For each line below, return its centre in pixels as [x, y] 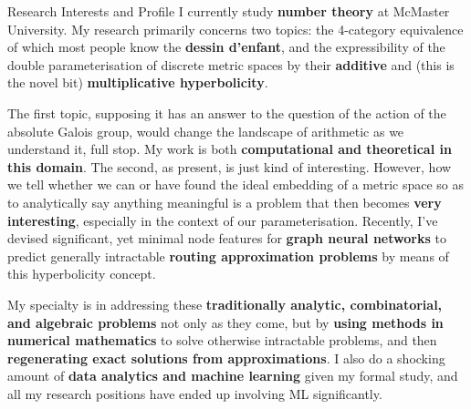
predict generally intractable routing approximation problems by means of [228, 256]
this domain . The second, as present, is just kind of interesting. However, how [230, 166]
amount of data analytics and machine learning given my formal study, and [233, 376]
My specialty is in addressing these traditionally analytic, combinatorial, [225, 304]
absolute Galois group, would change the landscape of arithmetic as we [206, 131]
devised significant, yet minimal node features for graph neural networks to [227, 238]
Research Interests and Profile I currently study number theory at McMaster [229, 11]
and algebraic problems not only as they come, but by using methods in [225, 322]
